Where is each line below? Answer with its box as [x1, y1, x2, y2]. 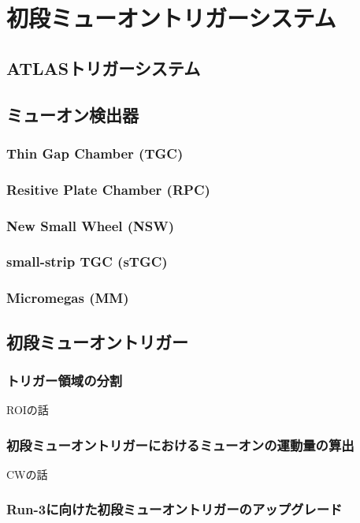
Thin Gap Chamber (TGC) [6, 143, 184, 163]
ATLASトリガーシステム [6, 55, 201, 80]
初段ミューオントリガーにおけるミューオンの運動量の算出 [6, 435, 354, 454]
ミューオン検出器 [6, 102, 139, 126]
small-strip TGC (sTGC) [6, 252, 168, 271]
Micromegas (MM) [6, 288, 129, 308]
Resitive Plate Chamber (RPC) [6, 179, 210, 199]
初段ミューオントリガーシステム [6, 2, 336, 34]
